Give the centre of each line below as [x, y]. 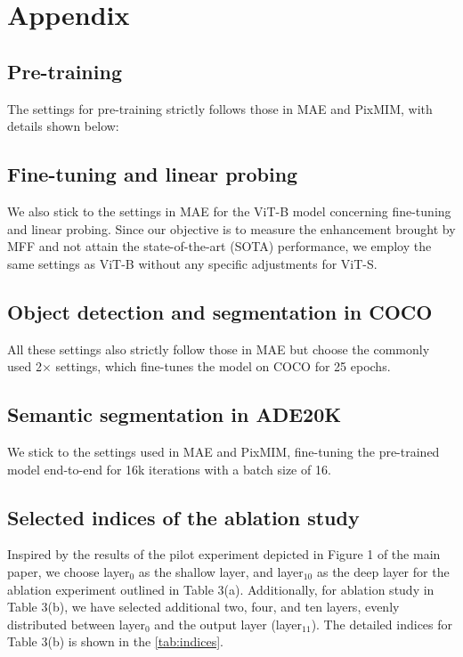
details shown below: [63, 126]
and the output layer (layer [228, 624]
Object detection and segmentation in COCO [220, 311]
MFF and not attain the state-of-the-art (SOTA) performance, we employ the [219, 246]
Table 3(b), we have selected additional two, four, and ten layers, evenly [203, 607]
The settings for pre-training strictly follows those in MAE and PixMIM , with [220, 108]
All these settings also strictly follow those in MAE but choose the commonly [219, 349]
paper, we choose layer [69, 571]
